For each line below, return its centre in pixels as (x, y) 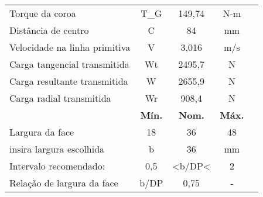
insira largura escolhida (57, 149)
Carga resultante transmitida (69, 81)
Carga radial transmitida (60, 98)
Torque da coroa (43, 13)
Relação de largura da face (64, 183)
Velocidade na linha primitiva (70, 47)
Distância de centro (49, 30)
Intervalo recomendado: (57, 166)
